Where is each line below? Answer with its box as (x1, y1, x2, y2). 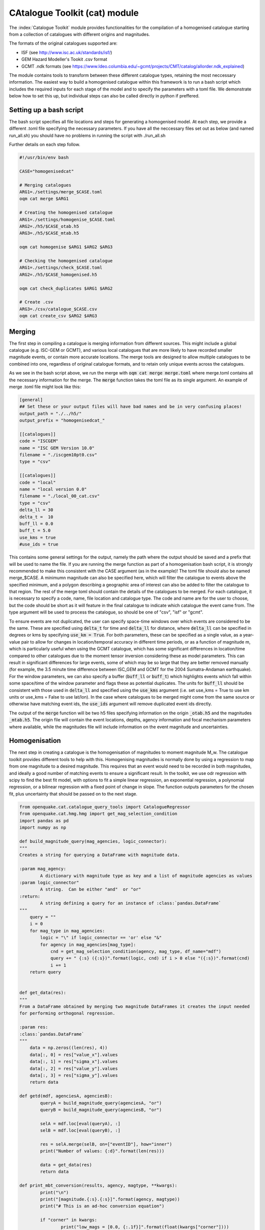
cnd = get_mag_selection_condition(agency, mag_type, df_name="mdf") (50, 949, 222, 954)
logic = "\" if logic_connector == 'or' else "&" (40, 935, 162, 941)
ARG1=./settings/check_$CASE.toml (19, 265, 103, 271)
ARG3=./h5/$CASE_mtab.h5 (19, 230, 79, 236)
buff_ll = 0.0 (19, 521, 53, 526)
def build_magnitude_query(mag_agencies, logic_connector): (19, 838, 167, 844)
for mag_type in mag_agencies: (29, 928, 105, 933)
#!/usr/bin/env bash (19, 155, 69, 160)
